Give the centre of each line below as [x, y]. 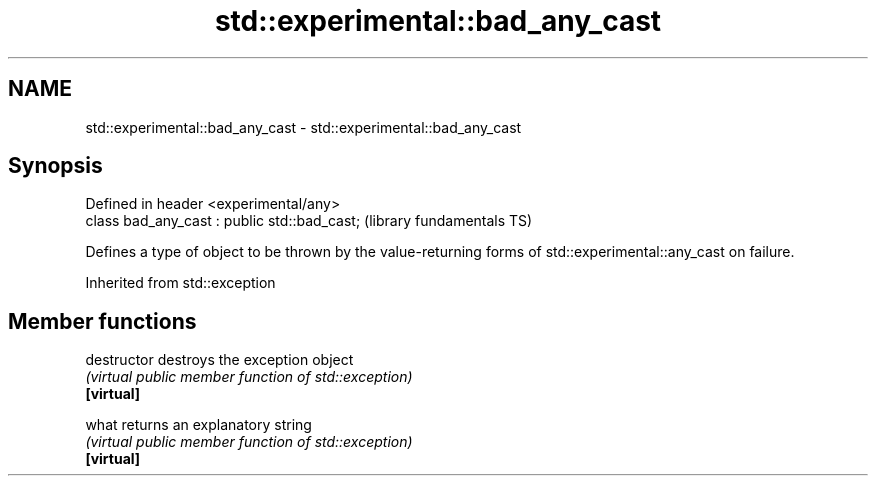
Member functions [102, 321]
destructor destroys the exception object [219, 360]
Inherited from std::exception [180, 283]
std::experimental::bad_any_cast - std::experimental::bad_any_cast [303, 127]
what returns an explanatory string [198, 425]
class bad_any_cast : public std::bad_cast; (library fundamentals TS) [309, 221]
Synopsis [55, 166]
